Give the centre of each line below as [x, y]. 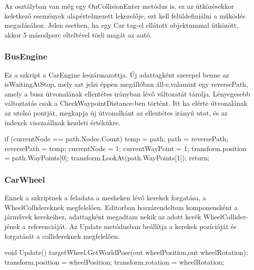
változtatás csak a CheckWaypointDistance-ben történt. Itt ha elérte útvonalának [126, 103]
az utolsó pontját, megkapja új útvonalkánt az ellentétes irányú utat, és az [116, 112]
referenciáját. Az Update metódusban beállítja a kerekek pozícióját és [132, 226]
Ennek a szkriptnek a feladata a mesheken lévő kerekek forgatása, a [105, 198]
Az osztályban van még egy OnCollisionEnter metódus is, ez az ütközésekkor [119, 6]
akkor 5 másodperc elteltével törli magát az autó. [78, 34]
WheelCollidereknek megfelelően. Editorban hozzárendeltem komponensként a [121, 207]
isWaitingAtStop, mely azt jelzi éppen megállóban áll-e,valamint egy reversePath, [126, 84]
